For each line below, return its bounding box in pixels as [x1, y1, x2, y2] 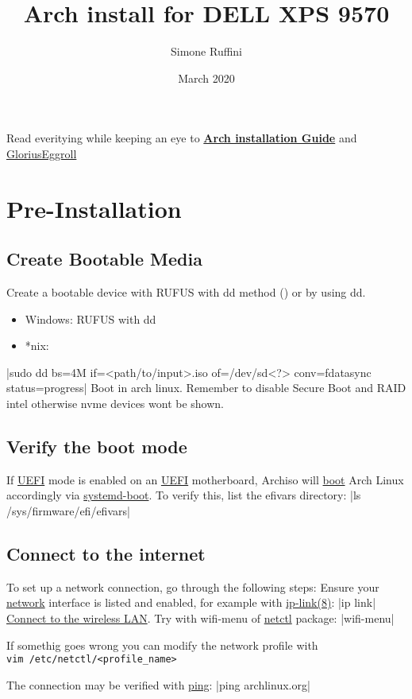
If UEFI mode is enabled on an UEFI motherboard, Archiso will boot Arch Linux [6, 471, 404, 487]
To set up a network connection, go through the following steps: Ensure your [6, 578, 379, 595]
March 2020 [178, 69, 235, 86]
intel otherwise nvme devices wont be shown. [6, 395, 225, 412]
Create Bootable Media [6, 247, 202, 271]
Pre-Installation [6, 192, 182, 224]
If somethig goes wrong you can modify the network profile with [6, 636, 318, 653]
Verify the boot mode [6, 434, 187, 459]
